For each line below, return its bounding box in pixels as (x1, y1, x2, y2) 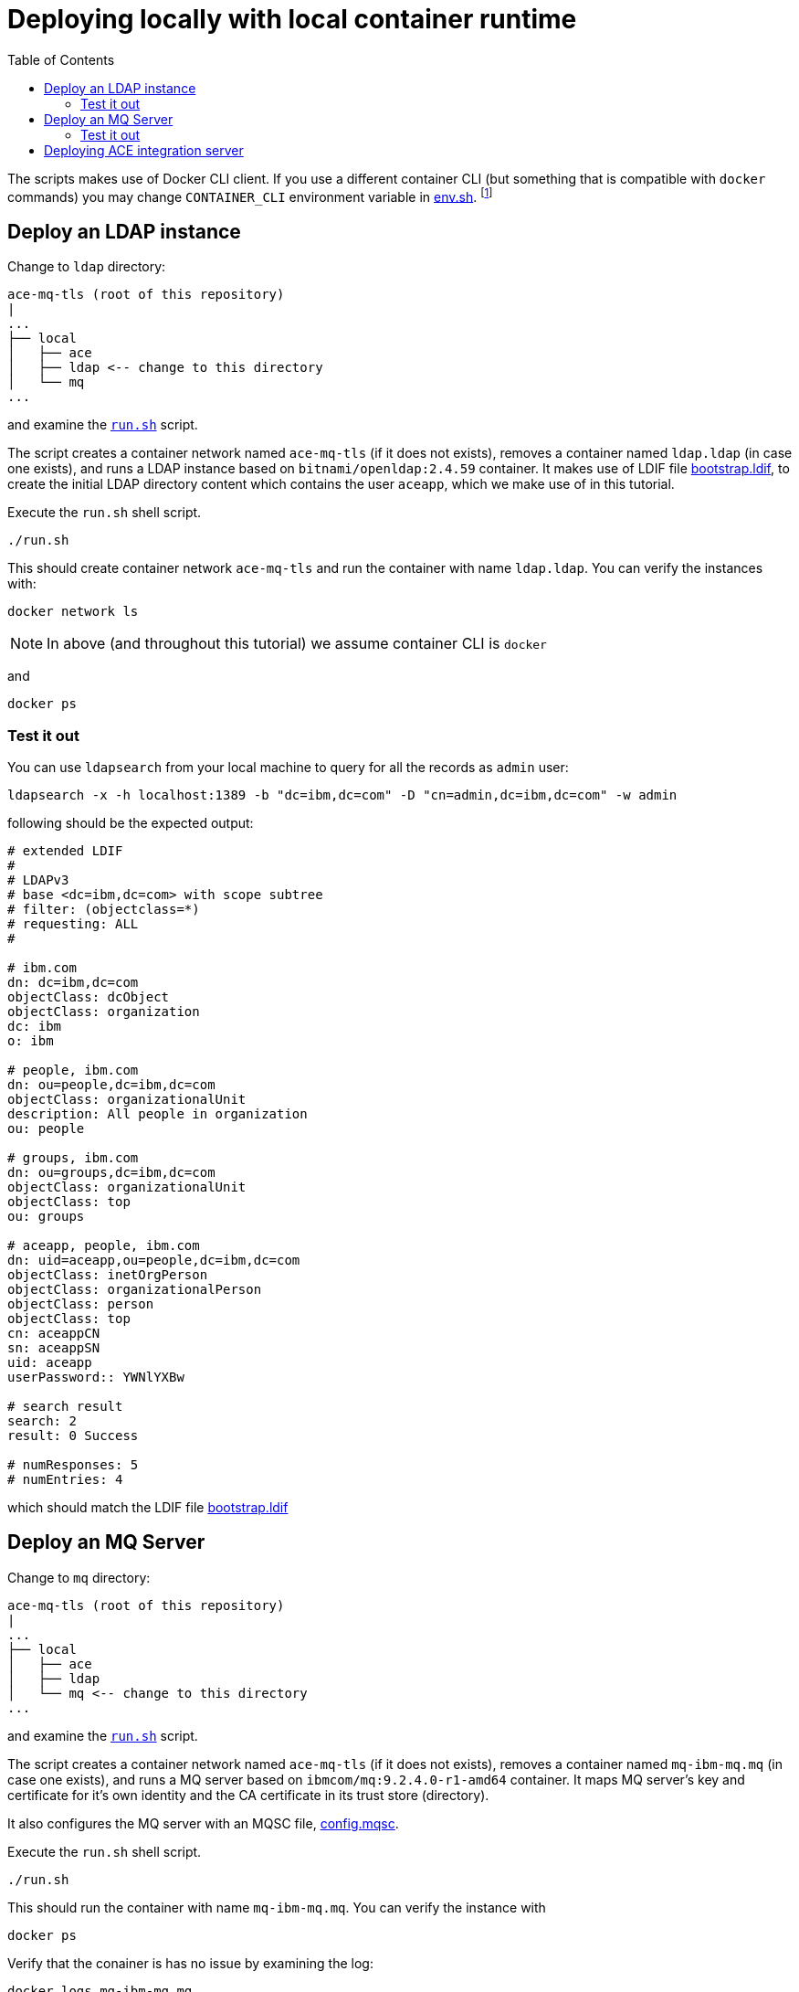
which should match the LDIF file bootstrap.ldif (7, 1499, 289, 1515)
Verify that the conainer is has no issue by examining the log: (7, 1955, 373, 1971)
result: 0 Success (7, 1428, 139, 1443)
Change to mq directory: (7, 1569, 151, 1585)
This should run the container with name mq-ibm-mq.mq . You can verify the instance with (7, 1899, 546, 1915)
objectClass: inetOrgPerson (7, 1267, 208, 1282)
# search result (7, 1399, 123, 1414)
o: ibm (7, 1033, 54, 1048)
